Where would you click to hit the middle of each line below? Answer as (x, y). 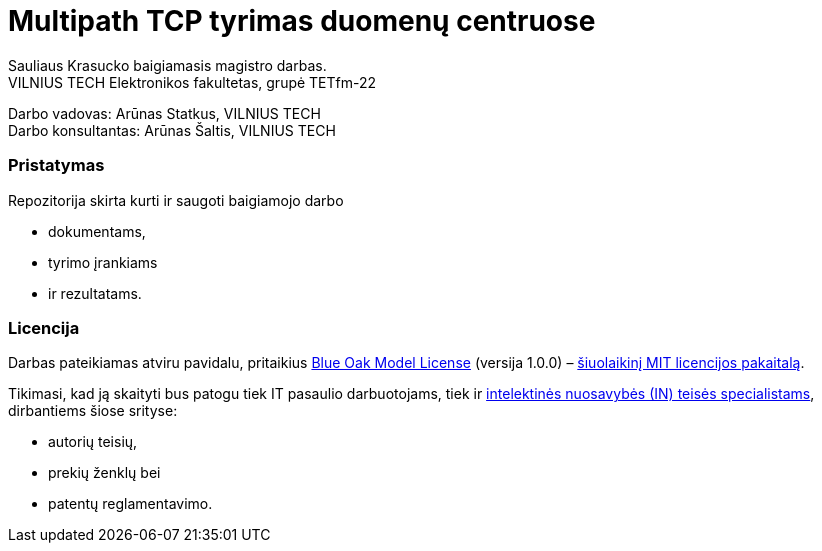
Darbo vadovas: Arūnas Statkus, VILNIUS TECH (164, 113)
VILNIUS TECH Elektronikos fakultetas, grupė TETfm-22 (192, 82)
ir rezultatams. (95, 293)
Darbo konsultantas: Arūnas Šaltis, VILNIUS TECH (172, 130)
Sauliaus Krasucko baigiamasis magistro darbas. (167, 65)
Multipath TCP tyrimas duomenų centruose (302, 21)
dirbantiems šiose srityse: (93, 411)
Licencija (44, 327)
